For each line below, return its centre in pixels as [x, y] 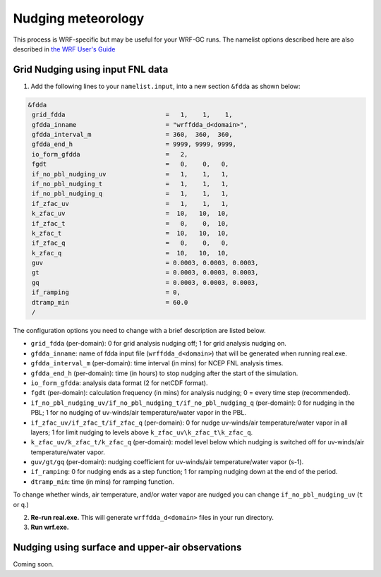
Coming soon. [34, 564]
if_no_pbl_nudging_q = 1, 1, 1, [131, 194]
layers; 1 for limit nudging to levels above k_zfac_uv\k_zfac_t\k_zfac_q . [142, 432]
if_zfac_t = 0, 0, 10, [131, 223]
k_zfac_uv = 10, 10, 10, [131, 214]
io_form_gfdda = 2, [110, 154]
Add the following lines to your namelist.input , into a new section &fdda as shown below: [165, 86]
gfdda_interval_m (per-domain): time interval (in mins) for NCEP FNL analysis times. [157, 363]
